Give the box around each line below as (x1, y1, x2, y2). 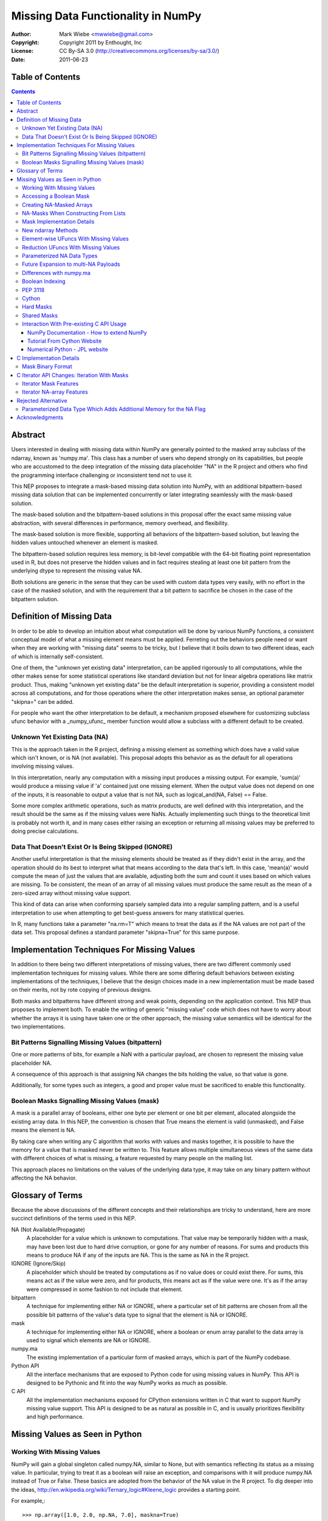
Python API (11, 1362, 39, 1370)
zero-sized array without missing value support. (11, 889, 131, 897)
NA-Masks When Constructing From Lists (22, 210, 126, 217)
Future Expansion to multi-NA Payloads (22, 260, 121, 268)
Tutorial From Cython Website (27, 337, 102, 344)
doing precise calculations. (11, 827, 79, 835)
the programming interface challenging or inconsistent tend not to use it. (11, 472, 193, 479)
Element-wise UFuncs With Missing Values (22, 235, 129, 243)
